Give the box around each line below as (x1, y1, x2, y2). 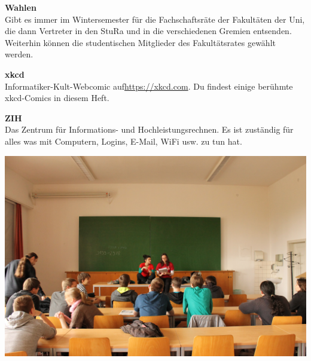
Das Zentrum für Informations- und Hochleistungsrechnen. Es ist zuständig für (5, 123, 294, 136)
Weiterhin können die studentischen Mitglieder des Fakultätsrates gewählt (5, 36, 276, 48)
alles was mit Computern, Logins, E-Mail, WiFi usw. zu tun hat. (5, 134, 242, 147)
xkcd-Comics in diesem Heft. (5, 91, 109, 104)
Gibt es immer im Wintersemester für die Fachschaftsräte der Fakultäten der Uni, (5, 13, 305, 25)
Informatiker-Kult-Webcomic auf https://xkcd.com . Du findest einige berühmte (5, 79, 293, 92)
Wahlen (5, 1, 36, 13)
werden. (5, 48, 33, 60)
